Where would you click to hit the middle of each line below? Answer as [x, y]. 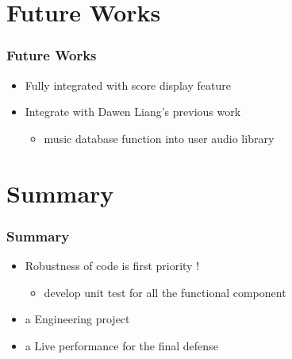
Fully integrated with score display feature [128, 85]
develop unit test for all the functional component [165, 292]
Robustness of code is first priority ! [112, 265]
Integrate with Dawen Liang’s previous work [133, 112]
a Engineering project [77, 319]
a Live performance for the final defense [121, 345]
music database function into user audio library [159, 138]
